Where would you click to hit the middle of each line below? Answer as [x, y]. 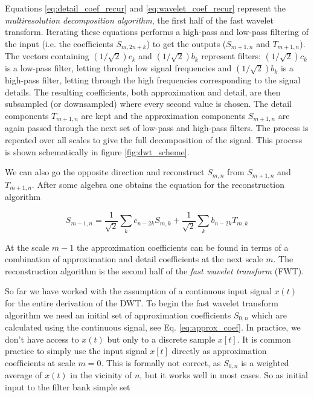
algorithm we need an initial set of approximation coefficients [118, 315]
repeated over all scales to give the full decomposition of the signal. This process [154, 140]
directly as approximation [219, 351]
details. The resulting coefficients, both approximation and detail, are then [143, 92]
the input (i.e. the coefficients [59, 43]
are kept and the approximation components [163, 116]
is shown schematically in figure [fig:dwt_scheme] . [97, 151]
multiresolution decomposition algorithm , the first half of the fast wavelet [139, 20]
